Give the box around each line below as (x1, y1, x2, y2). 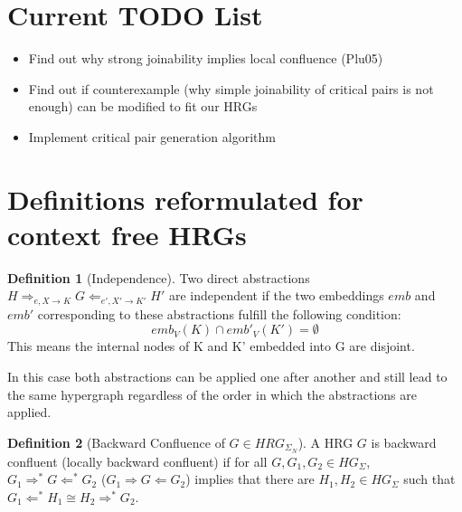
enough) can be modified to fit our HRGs (28, 97, 258, 116)
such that (403, 469, 456, 488)
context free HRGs (7, 215, 247, 252)
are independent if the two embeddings (168, 286, 384, 305)
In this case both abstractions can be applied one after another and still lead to (7, 367, 448, 386)
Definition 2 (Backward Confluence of (7, 432, 225, 451)
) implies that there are (185, 469, 315, 488)
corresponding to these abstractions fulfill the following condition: (37, 304, 401, 323)
